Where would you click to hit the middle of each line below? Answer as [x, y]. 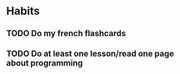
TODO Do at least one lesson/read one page [90, 53]
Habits [23, 11]
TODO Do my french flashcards [66, 33]
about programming [45, 63]
